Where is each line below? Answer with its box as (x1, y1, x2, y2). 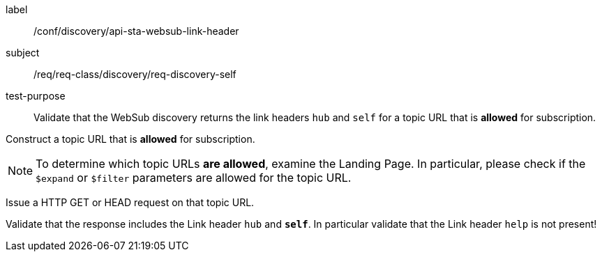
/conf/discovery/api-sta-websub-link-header (33, 25, 239, 37)
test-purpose (6, 90, 66, 102)
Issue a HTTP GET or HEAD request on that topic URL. (6, 196, 255, 208)
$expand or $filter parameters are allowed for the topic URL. (36, 171, 352, 185)
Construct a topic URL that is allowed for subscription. (6, 133, 255, 145)
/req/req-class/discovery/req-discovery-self (33, 68, 236, 80)
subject (6, 47, 40, 59)
